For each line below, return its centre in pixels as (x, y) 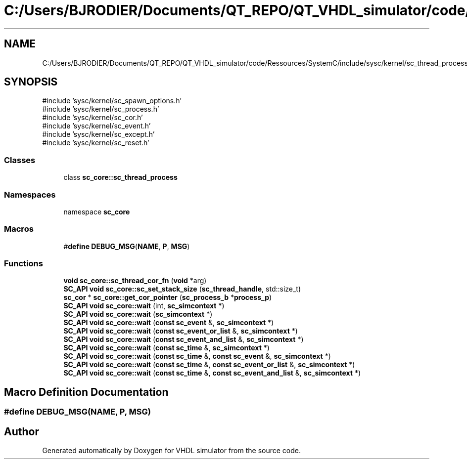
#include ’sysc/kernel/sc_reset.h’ (96, 143)
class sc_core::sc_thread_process (120, 177)
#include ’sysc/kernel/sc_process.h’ (101, 109)
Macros (19, 229)
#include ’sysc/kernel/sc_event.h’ (96, 126)
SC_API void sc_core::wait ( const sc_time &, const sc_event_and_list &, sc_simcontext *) (212, 373)
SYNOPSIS (31, 82)
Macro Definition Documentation (86, 392)
